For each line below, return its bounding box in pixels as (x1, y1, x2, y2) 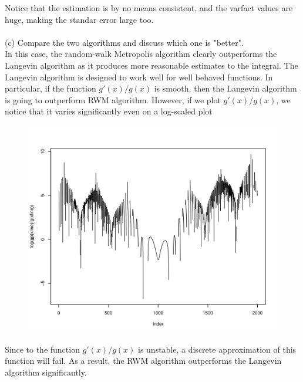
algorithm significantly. (5, 366, 87, 378)
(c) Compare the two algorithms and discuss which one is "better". (5, 36, 244, 48)
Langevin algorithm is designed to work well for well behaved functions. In (5, 70, 273, 83)
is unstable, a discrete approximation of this (137, 343, 297, 355)
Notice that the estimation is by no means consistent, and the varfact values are (5, 2, 293, 13)
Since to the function (5, 343, 80, 355)
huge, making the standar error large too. (5, 13, 154, 25)
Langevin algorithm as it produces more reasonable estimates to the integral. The (5, 59, 298, 71)
